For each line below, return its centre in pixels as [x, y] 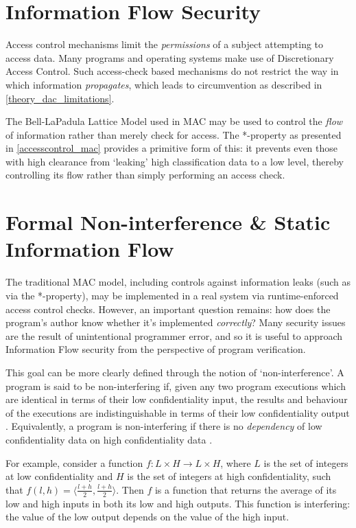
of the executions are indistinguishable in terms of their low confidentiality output [178, 412]
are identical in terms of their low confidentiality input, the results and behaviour [177, 399]
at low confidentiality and [59, 476]
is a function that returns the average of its [246, 489]
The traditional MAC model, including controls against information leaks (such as [178, 282]
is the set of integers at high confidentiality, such [229, 476]
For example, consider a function [74, 462]
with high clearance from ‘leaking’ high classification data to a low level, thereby [175, 161]
